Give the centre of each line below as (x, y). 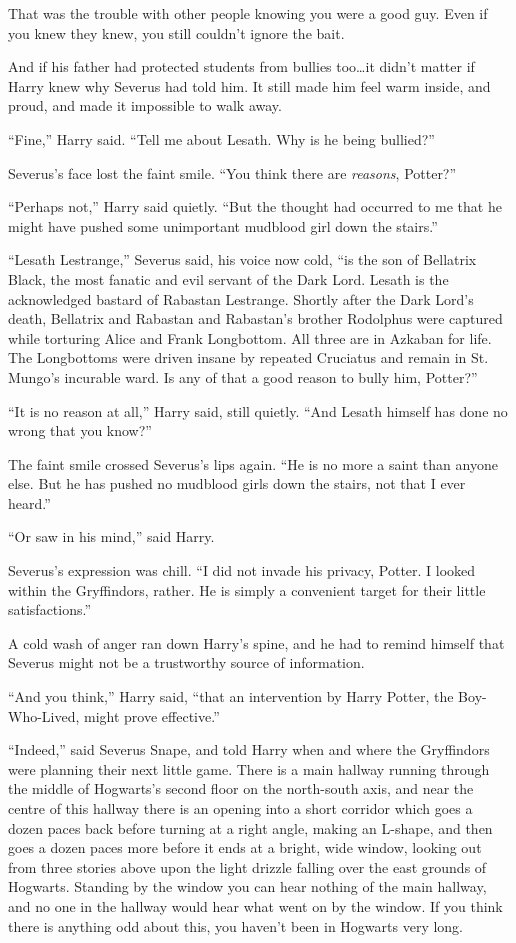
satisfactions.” (50, 609)
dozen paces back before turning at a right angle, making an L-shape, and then (250, 827)
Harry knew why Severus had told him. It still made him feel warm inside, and (249, 85)
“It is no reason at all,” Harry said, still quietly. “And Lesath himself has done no (258, 410)
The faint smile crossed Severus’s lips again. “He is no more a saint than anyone (253, 463)
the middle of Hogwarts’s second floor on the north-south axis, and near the (241, 788)
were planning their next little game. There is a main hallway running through (249, 768)
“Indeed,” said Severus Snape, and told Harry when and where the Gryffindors (249, 749)
